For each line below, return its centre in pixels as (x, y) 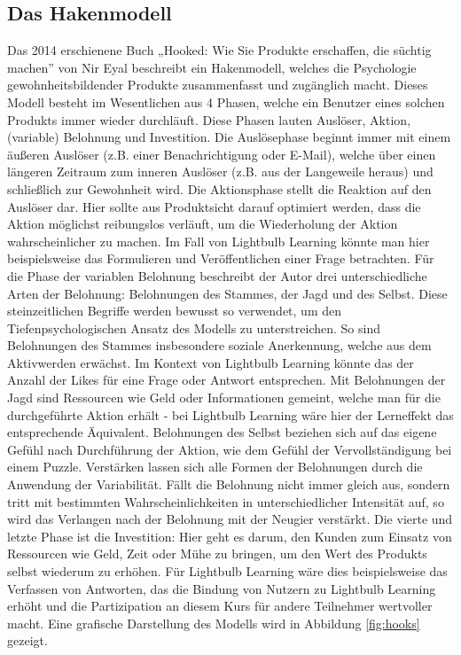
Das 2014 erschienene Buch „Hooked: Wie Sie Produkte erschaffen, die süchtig (219, 50)
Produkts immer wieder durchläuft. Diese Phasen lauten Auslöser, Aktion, (209, 119)
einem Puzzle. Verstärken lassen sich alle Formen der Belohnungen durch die (215, 467)
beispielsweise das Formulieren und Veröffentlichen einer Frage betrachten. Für (221, 258)
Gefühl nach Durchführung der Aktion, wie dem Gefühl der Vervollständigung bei (230, 449)
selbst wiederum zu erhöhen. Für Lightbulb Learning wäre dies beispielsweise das (227, 571)
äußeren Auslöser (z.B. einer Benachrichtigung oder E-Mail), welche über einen (222, 154)
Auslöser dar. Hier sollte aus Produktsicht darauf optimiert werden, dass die (214, 206)
